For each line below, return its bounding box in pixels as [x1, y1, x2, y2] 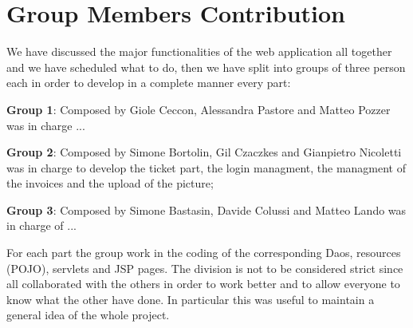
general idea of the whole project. [6, 306, 170, 323]
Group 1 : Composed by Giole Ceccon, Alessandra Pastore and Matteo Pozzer [6, 101, 391, 117]
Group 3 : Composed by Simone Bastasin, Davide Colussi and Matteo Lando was [6, 201, 407, 218]
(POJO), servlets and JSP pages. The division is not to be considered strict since [6, 259, 403, 276]
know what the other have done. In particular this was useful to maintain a [6, 290, 375, 307]
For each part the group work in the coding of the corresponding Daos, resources [6, 244, 401, 261]
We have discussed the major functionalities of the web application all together [6, 43, 392, 60]
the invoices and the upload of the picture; [6, 175, 214, 192]
